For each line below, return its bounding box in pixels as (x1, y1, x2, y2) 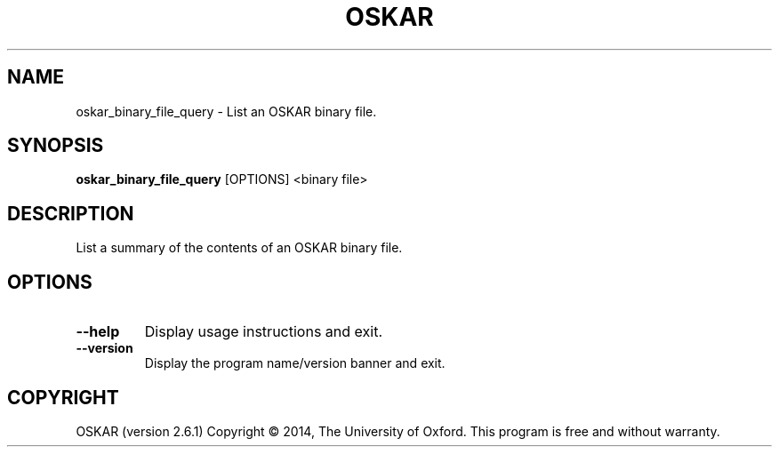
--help (76, 323, 120, 341)
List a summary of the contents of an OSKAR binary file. (76, 240, 403, 256)
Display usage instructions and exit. (144, 323, 382, 341)
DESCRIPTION (7, 202, 134, 225)
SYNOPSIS (7, 134, 104, 157)
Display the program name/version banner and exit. (144, 355, 446, 371)
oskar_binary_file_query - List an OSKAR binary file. (76, 103, 377, 119)
